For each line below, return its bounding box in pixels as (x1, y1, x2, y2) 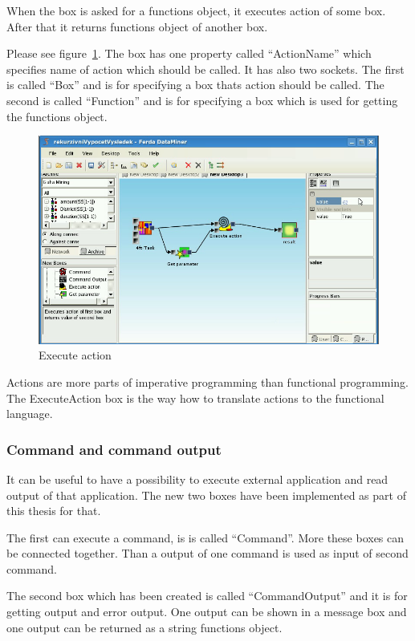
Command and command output (6, 439, 222, 459)
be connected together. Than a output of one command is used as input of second (6, 545, 409, 562)
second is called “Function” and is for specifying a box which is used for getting (6, 91, 398, 108)
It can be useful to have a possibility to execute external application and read (6, 470, 389, 487)
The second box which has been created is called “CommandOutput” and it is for (6, 587, 408, 604)
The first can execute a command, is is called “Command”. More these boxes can (6, 529, 405, 546)
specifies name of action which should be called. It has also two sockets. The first (6, 60, 405, 77)
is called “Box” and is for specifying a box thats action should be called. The (6, 76, 384, 93)
